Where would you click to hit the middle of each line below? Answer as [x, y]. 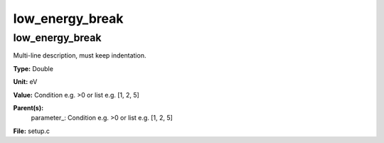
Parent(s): [28, 107]
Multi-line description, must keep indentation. [80, 55]
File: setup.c [31, 131]
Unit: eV [25, 82]
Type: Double [33, 68]
